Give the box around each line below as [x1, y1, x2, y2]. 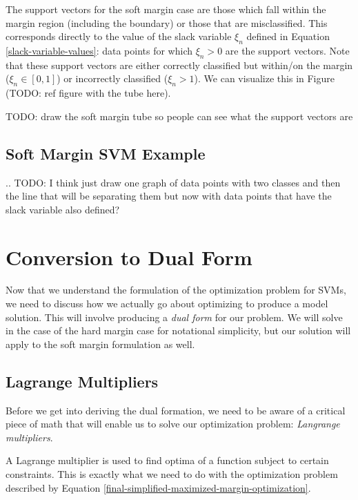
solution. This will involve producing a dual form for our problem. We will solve [6, 309, 343, 324]
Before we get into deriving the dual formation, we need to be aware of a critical [6, 403, 346, 417]
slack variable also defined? [6, 202, 120, 216]
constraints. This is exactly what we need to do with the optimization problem [6, 467, 338, 481]
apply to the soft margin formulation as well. [6, 336, 195, 351]
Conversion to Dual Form [6, 242, 252, 271]
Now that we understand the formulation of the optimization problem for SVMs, [6, 282, 346, 297]
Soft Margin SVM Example [6, 142, 206, 164]
